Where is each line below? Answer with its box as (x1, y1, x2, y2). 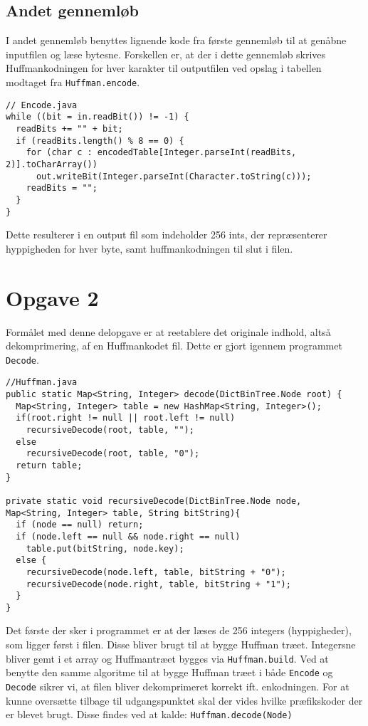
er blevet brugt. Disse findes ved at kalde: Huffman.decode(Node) (6, 707, 293, 722)
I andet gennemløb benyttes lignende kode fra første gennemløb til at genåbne (6, 33, 347, 48)
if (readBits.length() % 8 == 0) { (16, 135, 184, 146)
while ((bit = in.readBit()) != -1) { (6, 112, 189, 122)
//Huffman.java (6, 377, 78, 388)
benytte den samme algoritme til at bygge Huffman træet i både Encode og (6, 665, 333, 680)
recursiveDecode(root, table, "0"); (26, 448, 200, 459)
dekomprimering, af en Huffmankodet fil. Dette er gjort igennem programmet (6, 338, 342, 353)
